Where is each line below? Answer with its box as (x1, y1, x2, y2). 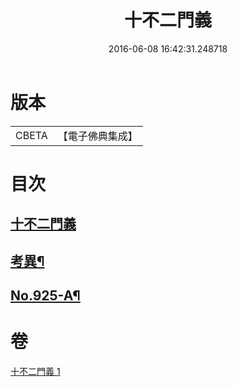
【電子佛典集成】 (57, 129, 138, 143)
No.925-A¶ (10, 287, 81, 305)
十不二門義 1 (10, 365, 61, 377)
